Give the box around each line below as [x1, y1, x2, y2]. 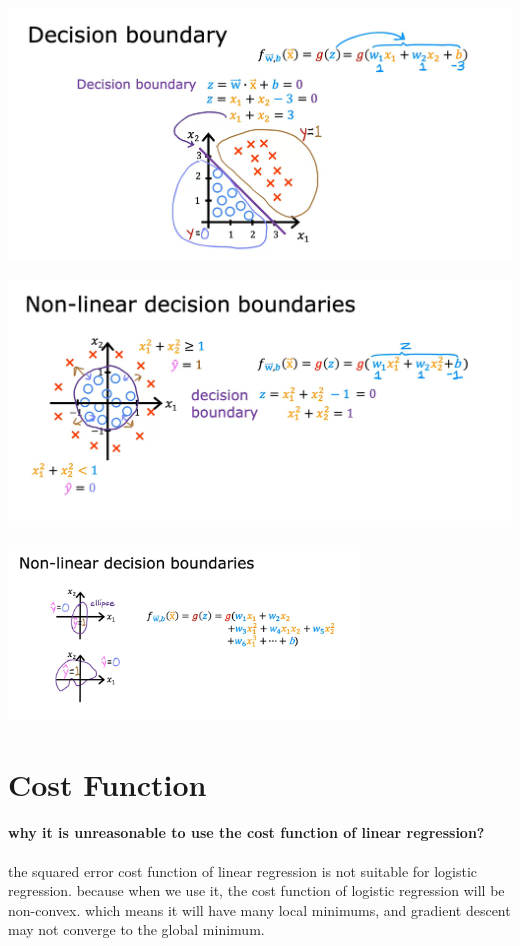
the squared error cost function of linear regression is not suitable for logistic [8, 860, 478, 881]
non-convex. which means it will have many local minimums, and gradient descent [8, 899, 511, 920]
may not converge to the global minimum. [8, 919, 265, 940]
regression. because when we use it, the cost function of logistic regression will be [8, 880, 505, 901]
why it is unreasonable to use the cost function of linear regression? [8, 822, 485, 843]
